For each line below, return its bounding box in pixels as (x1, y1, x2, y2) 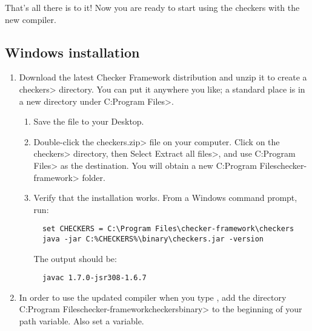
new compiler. (5, 13, 56, 25)
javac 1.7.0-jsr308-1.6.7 (42, 274, 147, 283)
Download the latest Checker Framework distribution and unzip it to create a (19, 71, 307, 84)
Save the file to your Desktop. (33, 115, 144, 128)
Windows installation (5, 42, 140, 61)
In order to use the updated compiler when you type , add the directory (19, 290, 287, 303)
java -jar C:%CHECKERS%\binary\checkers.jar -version (42, 234, 264, 243)
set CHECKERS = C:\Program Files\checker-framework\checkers (42, 224, 294, 234)
